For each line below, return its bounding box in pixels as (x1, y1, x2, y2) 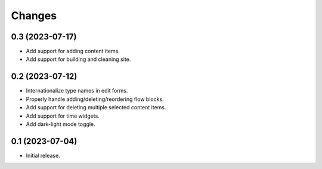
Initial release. (26, 152, 60, 159)
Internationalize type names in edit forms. (26, 87, 128, 94)
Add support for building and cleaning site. (26, 56, 131, 63)
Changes (11, 9, 57, 22)
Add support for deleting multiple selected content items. (26, 104, 166, 111)
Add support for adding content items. (26, 48, 120, 55)
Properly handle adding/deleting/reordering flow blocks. (26, 96, 164, 103)
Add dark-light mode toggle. (26, 120, 95, 128)
